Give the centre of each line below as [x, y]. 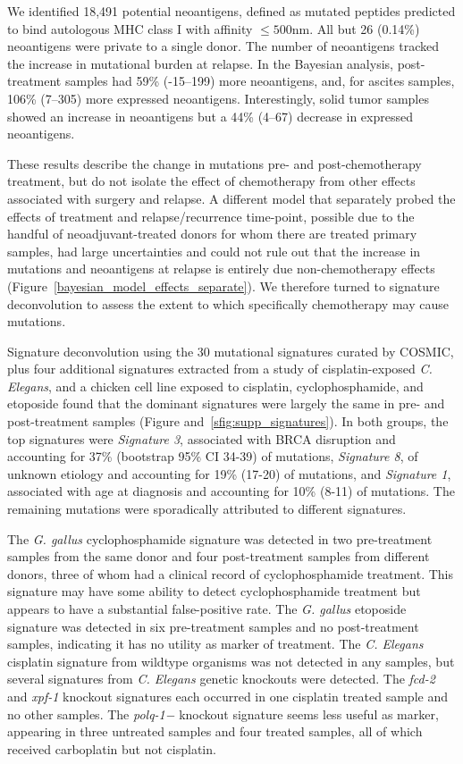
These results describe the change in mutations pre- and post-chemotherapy [215, 163]
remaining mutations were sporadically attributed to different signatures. [207, 509]
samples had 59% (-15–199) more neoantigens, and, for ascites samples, [260, 81]
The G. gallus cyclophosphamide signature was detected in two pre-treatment [220, 538]
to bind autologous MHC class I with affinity [130, 28]
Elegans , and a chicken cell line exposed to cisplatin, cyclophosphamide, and [215, 386]
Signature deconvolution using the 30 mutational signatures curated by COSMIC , [231, 351]
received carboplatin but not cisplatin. [112, 748]
